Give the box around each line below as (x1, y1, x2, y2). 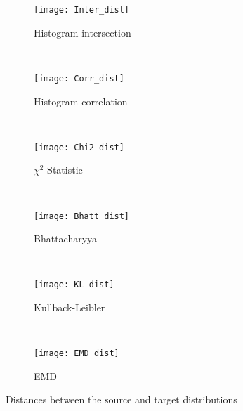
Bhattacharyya (34, 231, 98, 246)
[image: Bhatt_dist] (34, 211, 130, 221)
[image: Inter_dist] (34, 5, 130, 15)
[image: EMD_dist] (34, 348, 119, 359)
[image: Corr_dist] (34, 73, 124, 84)
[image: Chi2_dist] (34, 142, 124, 152)
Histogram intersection (34, 25, 131, 39)
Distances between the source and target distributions (6, 392, 237, 407)
